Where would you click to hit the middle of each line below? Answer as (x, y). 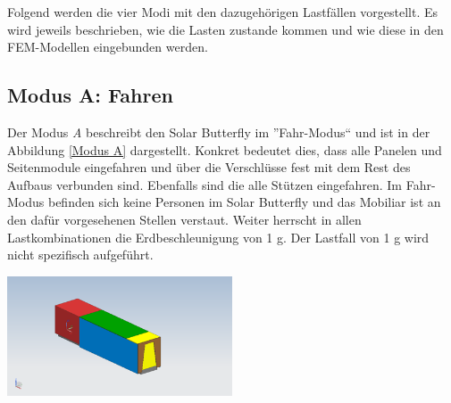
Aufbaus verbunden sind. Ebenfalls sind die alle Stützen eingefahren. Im (205, 184)
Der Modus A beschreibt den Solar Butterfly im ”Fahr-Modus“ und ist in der (219, 132)
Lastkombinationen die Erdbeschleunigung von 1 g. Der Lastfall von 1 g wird (218, 237)
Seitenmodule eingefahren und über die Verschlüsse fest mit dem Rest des (209, 167)
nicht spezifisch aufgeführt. (80, 255)
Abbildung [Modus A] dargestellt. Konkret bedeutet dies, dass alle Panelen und (225, 149)
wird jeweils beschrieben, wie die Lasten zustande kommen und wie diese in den (225, 29)
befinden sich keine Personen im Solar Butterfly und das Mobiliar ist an (244, 202)
